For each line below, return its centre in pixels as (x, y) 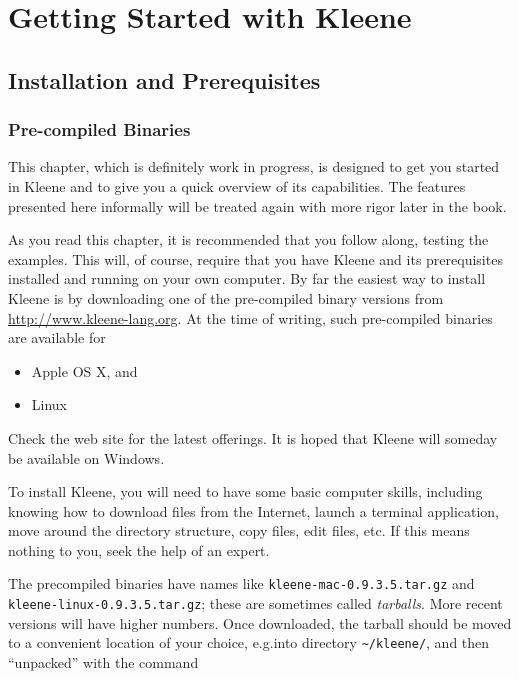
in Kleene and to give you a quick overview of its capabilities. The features (237, 185)
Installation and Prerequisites (164, 79)
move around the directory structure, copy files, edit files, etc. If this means (239, 530)
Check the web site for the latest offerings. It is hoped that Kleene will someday (253, 437)
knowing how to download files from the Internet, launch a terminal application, (254, 510)
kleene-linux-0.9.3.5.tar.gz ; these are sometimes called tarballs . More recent (255, 603)
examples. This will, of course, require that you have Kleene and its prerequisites (255, 258)
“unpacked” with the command (103, 662)
